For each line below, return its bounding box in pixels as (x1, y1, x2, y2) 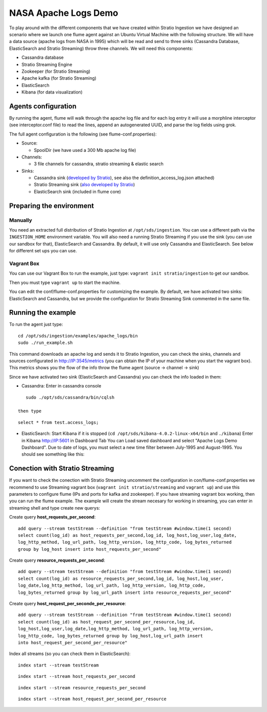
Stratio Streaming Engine (21, 61, 73, 67)
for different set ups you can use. (9, 248, 77, 254)
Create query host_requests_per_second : (9, 514, 96, 520)
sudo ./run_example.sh (18, 340, 73, 346)
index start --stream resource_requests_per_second (18, 685, 146, 690)
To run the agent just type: (9, 322, 63, 328)
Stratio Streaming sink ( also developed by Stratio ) (34, 182, 135, 188)
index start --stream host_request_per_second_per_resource (18, 696, 167, 702)
